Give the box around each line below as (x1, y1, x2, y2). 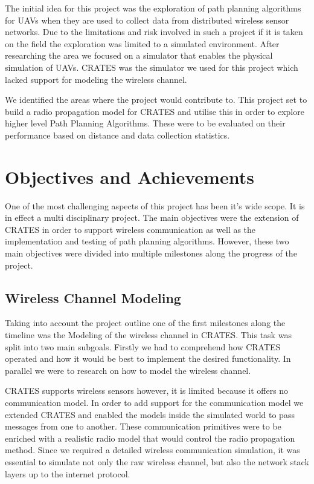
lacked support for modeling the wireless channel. (5, 73, 187, 85)
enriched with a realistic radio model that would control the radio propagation (5, 431, 295, 444)
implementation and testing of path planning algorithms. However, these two (5, 235, 289, 247)
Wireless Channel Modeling (5, 288, 181, 307)
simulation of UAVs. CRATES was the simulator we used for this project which (5, 60, 298, 73)
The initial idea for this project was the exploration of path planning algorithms (5, 2, 301, 14)
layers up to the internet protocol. (5, 467, 130, 480)
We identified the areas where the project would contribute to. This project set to (5, 93, 307, 106)
